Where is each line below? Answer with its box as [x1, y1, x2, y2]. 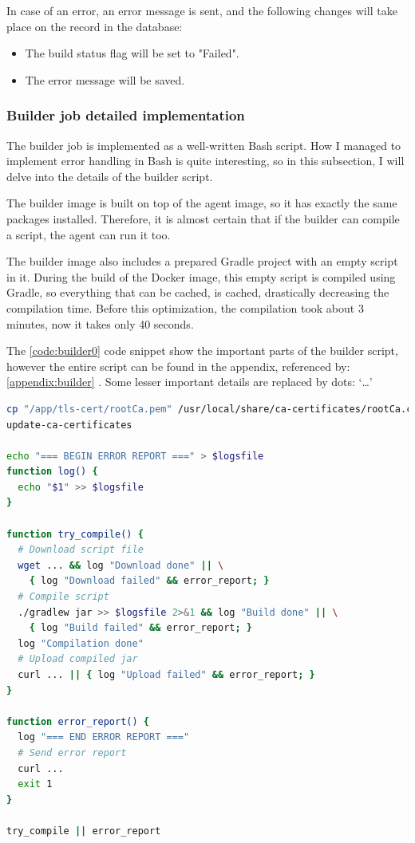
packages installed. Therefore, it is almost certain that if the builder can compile [6, 210, 400, 227]
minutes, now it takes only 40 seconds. [6, 315, 194, 332]
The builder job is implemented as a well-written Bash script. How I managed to [6, 136, 401, 153]
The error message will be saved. [25, 71, 185, 88]
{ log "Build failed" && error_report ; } [29, 622, 252, 634]
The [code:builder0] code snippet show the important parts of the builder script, [6, 342, 398, 359]
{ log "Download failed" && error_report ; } [29, 575, 270, 587]
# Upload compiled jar [18, 653, 138, 665]
